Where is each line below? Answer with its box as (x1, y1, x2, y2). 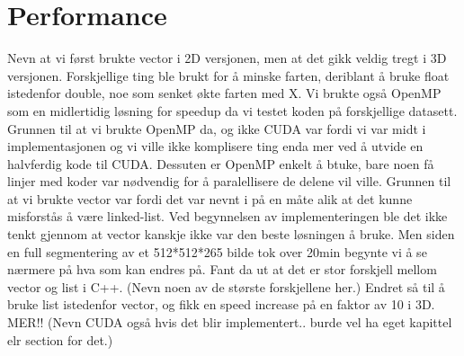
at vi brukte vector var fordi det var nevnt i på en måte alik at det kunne (7, 189, 413, 208)
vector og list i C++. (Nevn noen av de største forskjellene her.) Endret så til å (7, 277, 445, 296)
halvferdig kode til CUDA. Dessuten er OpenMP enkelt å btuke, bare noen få (7, 154, 434, 173)
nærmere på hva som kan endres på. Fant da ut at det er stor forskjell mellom (7, 260, 437, 279)
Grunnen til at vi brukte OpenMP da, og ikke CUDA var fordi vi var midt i (7, 119, 426, 138)
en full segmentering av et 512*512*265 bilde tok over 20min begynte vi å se (7, 242, 427, 261)
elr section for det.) (7, 330, 113, 349)
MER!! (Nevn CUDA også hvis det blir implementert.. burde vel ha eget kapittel (7, 313, 452, 332)
